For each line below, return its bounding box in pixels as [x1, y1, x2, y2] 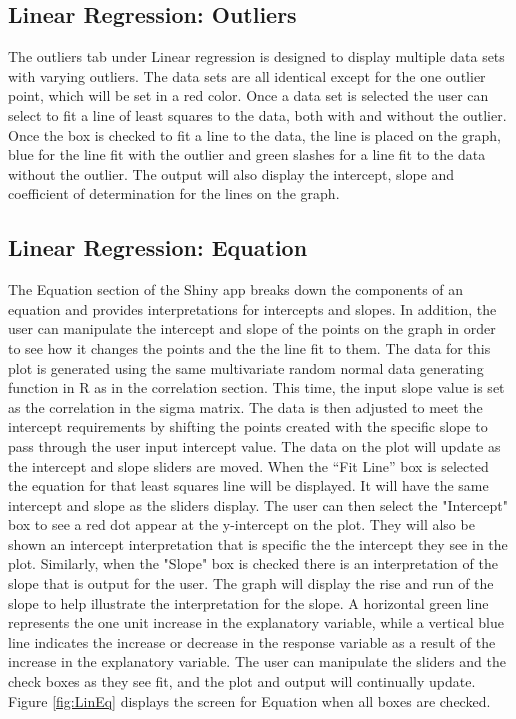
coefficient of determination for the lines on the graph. [8, 183, 340, 204]
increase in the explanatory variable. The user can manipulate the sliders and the [8, 651, 506, 672]
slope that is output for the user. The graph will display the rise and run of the [8, 573, 494, 594]
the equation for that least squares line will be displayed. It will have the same [8, 475, 489, 496]
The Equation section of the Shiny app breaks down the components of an [8, 279, 464, 300]
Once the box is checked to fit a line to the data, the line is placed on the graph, [8, 124, 501, 145]
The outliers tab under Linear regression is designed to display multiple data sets [8, 46, 505, 67]
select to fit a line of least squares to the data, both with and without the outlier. [8, 104, 507, 125]
